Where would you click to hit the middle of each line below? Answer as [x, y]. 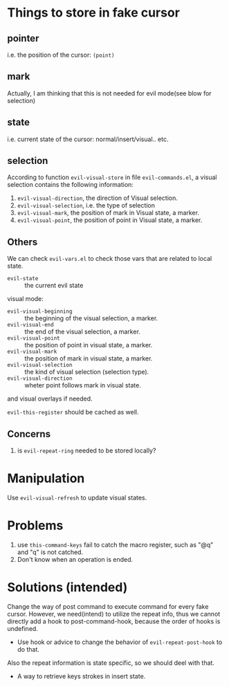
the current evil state [54, 286]
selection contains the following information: [70, 185]
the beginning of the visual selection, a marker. [91, 318]
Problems [35, 525]
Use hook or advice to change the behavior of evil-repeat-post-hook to [120, 642]
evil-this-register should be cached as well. [73, 412]
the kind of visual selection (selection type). [87, 372]
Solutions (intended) [67, 588]
